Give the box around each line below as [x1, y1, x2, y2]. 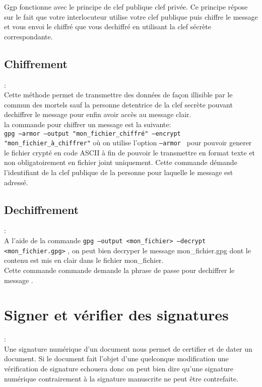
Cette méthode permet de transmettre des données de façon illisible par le [4, 89, 233, 100]
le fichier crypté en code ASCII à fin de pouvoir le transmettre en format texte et [4, 147, 255, 157]
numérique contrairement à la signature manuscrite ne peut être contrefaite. [4, 373, 238, 383]
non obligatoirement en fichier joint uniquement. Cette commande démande [4, 157, 237, 168]
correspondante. [4, 31, 53, 41]
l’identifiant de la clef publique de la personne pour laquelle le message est [4, 167, 233, 178]
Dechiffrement [4, 201, 79, 217]
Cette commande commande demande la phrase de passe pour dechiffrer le [4, 264, 235, 275]
